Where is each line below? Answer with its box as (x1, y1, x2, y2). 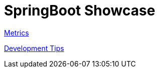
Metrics (4, 28, 29, 37)
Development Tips (4, 43, 64, 52)
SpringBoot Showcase (4, 2, 155, 19)
